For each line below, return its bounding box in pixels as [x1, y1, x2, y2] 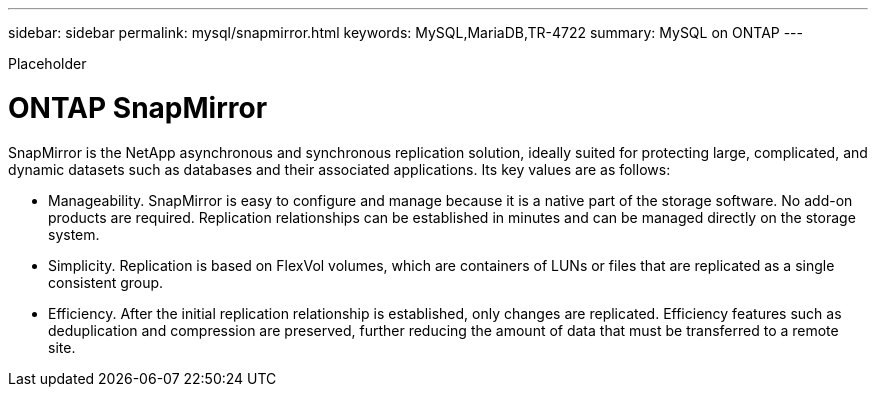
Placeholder [8, 55, 87, 72]
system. [48, 225, 100, 243]
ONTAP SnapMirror [8, 90, 268, 125]
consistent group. [48, 273, 164, 291]
